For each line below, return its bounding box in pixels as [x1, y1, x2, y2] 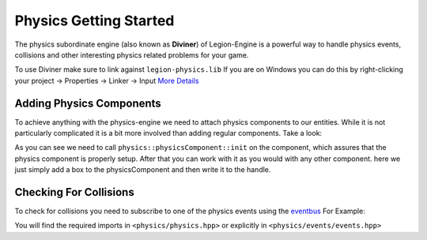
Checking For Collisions [14, 186, 134, 199]
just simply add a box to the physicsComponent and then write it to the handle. [14, 165, 271, 174]
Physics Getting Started [14, 12, 175, 29]
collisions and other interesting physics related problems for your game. [14, 50, 249, 59]
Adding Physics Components [14, 96, 161, 110]
